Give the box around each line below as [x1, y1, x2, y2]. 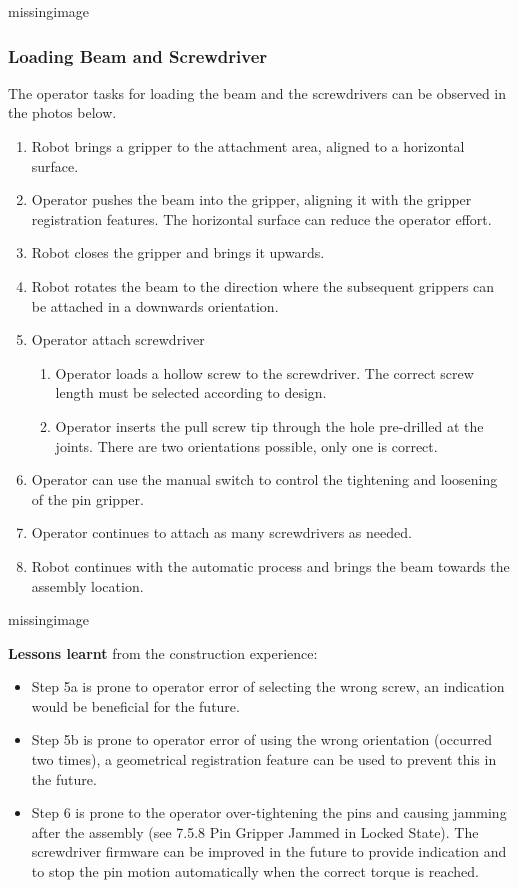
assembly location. [31, 575, 144, 596]
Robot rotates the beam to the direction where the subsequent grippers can [31, 275, 495, 296]
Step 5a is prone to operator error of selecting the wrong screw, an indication [31, 676, 505, 697]
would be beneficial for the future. [31, 695, 240, 716]
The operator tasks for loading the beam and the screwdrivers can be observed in [8, 82, 507, 103]
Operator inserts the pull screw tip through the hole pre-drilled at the [55, 415, 484, 436]
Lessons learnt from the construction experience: [8, 642, 318, 663]
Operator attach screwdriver [31, 329, 205, 350]
